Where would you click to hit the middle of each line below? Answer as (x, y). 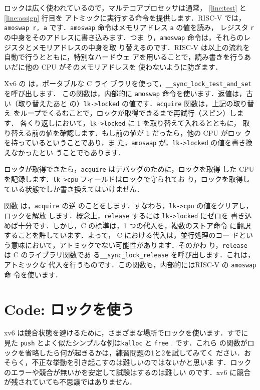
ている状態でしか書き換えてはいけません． (74, 188)
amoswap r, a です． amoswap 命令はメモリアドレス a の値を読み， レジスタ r (129, 27)
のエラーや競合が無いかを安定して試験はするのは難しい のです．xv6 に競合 (127, 372)
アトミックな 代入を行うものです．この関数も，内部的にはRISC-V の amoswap (130, 265)
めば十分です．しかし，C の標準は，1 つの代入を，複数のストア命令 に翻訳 (127, 225)
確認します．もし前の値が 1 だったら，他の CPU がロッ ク (156, 132)
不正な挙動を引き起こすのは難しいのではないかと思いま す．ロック (142, 362)
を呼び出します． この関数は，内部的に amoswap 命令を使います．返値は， (125, 93)
